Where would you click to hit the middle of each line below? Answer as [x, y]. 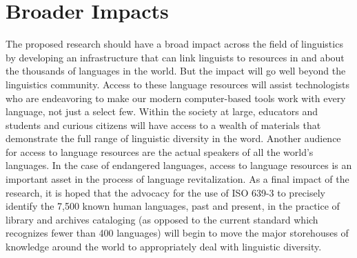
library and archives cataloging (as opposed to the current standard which [162, 219]
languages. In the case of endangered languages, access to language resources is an [179, 165]
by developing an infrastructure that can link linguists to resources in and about [175, 57]
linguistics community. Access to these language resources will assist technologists [178, 84]
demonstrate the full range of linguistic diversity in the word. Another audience [173, 138]
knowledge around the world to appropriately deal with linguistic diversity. [164, 247]
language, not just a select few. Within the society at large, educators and [162, 111]
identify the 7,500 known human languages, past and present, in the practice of [173, 206]
